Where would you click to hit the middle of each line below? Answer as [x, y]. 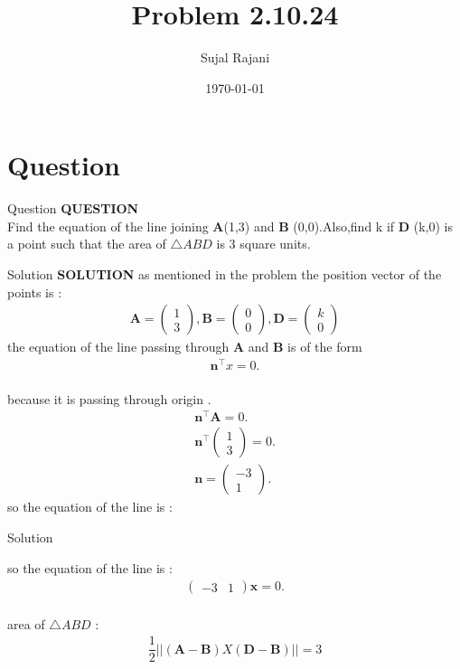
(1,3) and [249, 226]
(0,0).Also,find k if [344, 226]
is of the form [325, 347]
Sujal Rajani [235, 57]
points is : [35, 292]
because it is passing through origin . [109, 398]
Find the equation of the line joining [108, 226]
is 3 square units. [263, 244]
